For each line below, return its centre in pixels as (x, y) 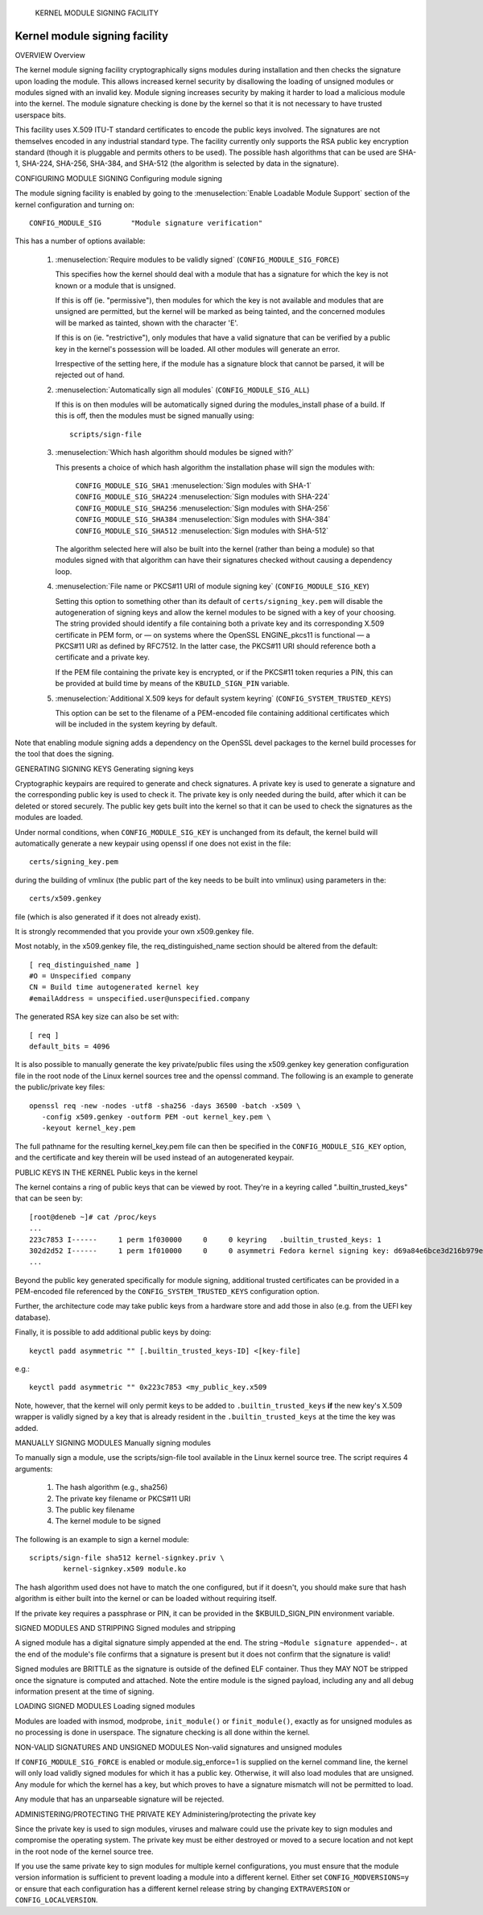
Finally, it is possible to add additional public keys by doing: (113, 1332)
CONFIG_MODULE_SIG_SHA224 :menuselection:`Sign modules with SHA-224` (202, 497)
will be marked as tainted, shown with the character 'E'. (147, 323)
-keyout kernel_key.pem (89, 1128)
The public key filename (95, 1509)
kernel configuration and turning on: (74, 205)
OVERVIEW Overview (50, 55)
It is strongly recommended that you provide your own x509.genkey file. (134, 931)
